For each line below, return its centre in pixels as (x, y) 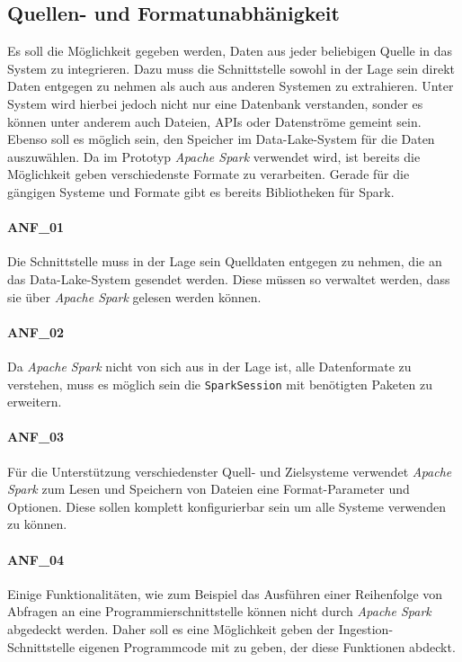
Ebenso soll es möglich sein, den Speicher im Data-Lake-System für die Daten (221, 139)
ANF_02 (36, 331)
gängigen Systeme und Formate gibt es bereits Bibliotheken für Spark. (201, 191)
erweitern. (35, 402)
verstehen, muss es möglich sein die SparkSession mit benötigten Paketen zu (220, 384)
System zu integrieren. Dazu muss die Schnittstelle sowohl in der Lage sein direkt (231, 68)
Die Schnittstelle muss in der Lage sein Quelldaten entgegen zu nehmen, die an (225, 261)
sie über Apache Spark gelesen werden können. (134, 296)
